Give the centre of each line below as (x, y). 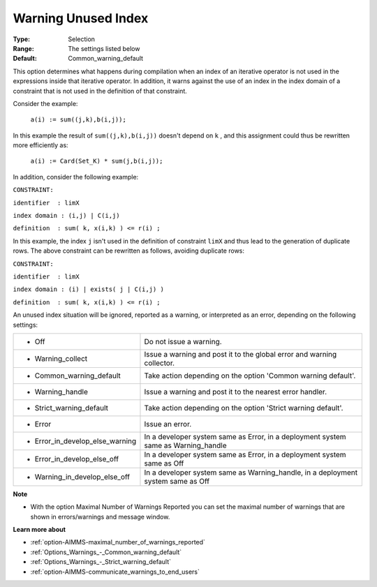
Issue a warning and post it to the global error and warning (241, 354)
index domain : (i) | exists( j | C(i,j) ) (88, 289)
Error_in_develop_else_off (76, 459)
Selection (82, 39)
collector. (159, 363)
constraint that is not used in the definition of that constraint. (100, 91)
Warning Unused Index (81, 18)
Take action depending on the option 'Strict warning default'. (244, 408)
